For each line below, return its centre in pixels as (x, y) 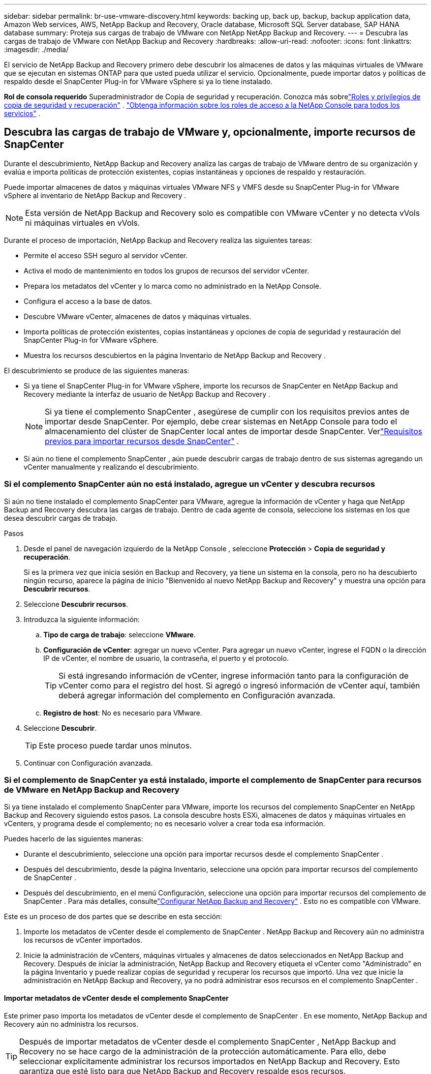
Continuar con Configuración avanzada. (88, 763)
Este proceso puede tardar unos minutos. (115, 745)
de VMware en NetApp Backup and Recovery (92, 790)
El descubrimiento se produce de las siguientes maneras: (97, 370)
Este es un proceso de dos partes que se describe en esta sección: (113, 917)
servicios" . (22, 113)
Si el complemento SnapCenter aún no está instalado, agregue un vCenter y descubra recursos (190, 484)
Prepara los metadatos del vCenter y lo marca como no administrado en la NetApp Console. (172, 286)
